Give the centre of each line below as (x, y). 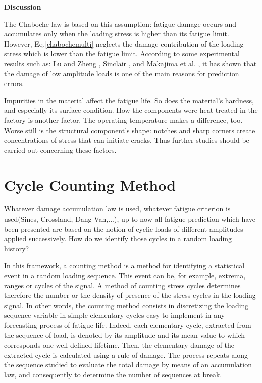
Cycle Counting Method (90, 184)
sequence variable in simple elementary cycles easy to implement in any (115, 315)
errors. (14, 83)
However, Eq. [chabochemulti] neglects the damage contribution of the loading (124, 43)
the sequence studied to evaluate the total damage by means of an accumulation (128, 365)
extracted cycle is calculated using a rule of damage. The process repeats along (126, 354)
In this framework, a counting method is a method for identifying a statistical (124, 265)
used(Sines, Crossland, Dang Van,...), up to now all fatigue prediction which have (130, 219)
